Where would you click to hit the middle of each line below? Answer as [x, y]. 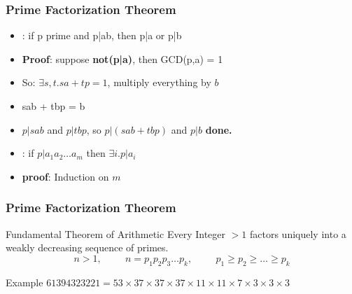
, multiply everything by [159, 82]
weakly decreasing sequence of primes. [87, 247]
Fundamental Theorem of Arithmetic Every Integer [116, 233]
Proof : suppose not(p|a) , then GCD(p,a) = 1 [122, 58]
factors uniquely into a [298, 233]
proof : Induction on [65, 176]
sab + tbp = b [54, 106]
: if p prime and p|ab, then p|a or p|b [102, 35]
